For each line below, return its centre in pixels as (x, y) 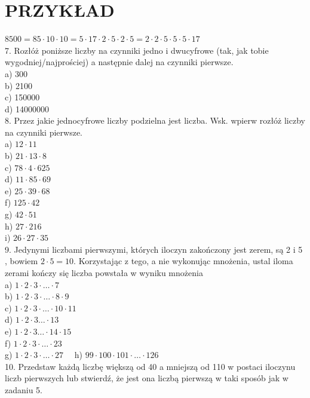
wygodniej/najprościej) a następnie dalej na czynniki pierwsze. (119, 62)
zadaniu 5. (24, 389)
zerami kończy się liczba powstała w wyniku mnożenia (104, 273)
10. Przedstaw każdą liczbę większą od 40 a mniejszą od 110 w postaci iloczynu (150, 366)
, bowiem (22, 261)
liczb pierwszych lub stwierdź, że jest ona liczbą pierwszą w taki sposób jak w (147, 378)
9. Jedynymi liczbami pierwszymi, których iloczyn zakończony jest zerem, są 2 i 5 (154, 249)
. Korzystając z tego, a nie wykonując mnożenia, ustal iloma (183, 261)
